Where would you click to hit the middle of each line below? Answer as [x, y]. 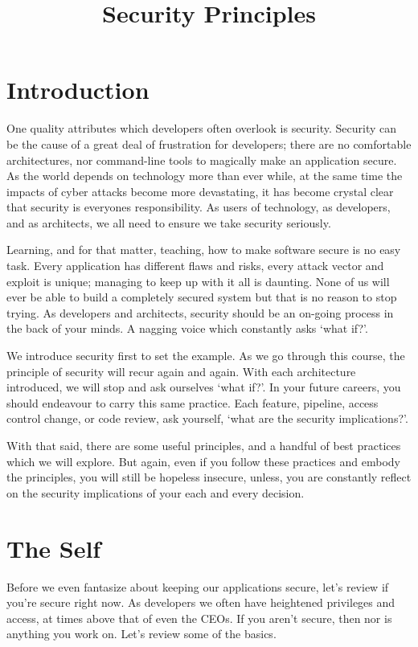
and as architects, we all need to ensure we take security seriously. [169, 222]
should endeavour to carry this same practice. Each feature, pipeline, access [193, 402]
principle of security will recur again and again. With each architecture [181, 371]
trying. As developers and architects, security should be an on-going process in [200, 312]
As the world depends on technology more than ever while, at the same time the [205, 176]
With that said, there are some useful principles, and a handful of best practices [204, 445]
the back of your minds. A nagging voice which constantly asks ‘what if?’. [187, 328]
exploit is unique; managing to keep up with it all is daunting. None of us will [198, 281]
